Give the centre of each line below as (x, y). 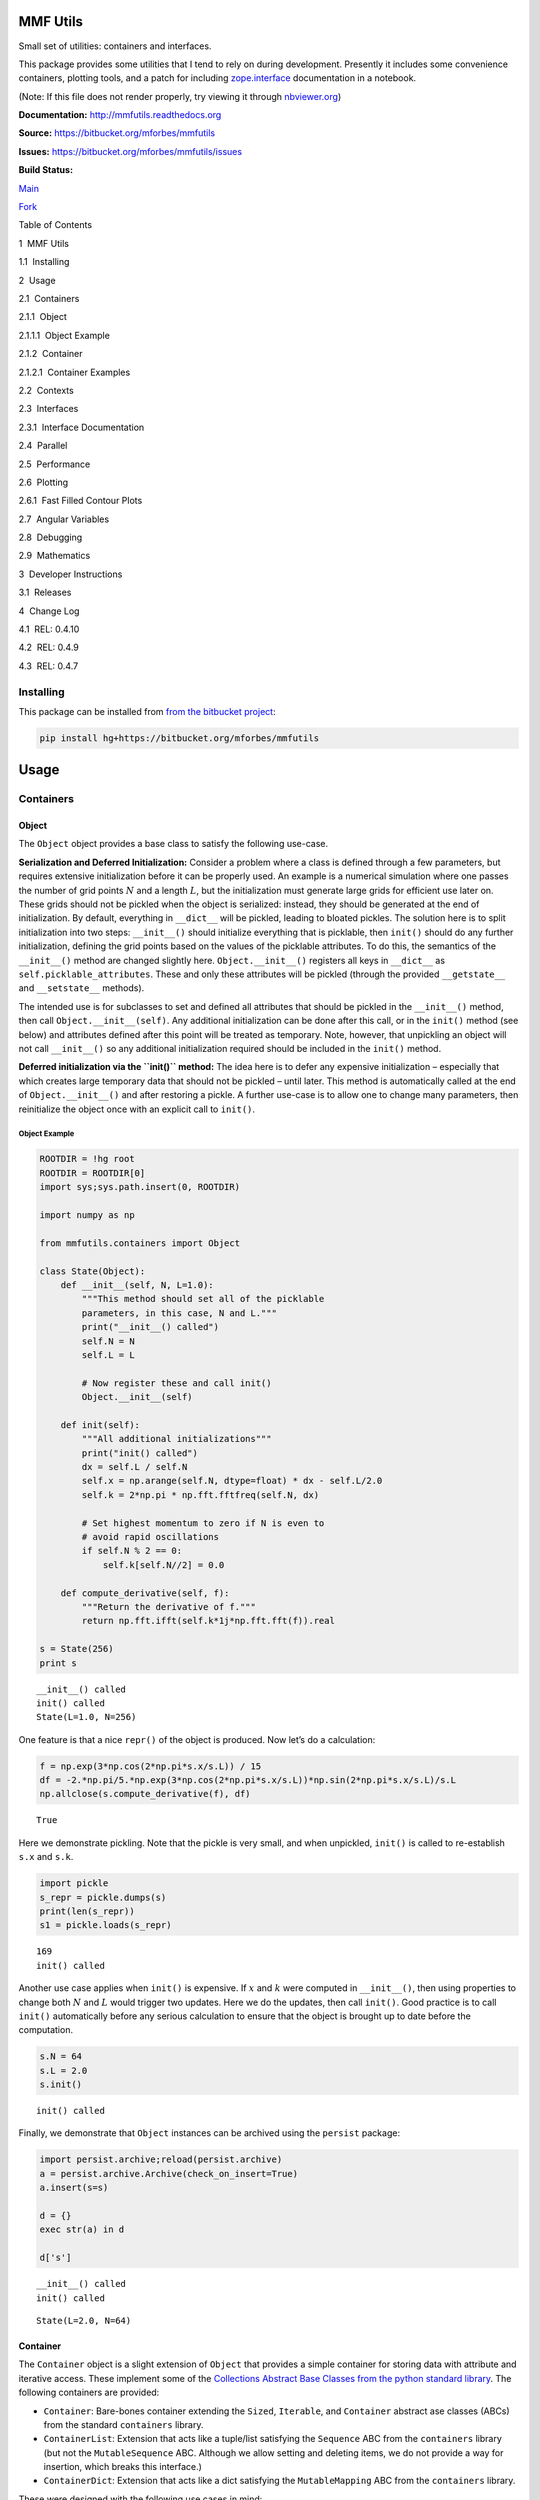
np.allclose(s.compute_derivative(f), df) (145, 1794)
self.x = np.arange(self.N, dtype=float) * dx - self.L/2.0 (232, 1481)
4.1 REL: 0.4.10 (49, 629)
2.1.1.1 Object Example (64, 335)
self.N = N (108, 1341)
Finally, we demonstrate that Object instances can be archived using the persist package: (209, 2133)
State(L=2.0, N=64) (84, 2320)
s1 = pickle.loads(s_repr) (105, 1925)
